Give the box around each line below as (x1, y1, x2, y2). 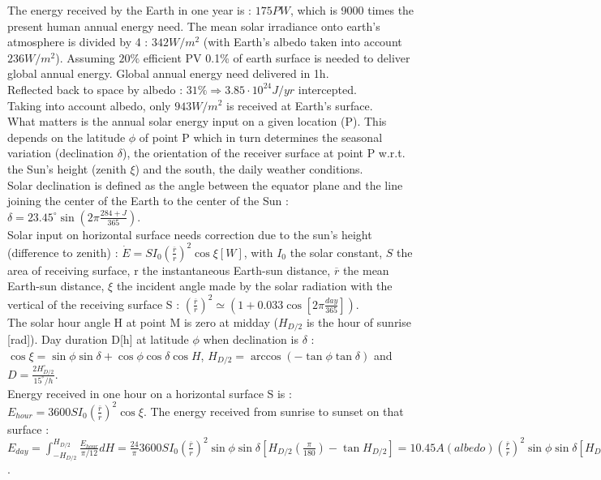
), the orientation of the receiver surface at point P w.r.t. (122, 144, 406, 161)
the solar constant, (290, 243, 383, 260)
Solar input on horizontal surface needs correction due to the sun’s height (7, 225, 372, 242)
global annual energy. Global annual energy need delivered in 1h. (7, 65, 329, 82)
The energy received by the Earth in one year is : (7, 2, 252, 18)
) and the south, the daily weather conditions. (135, 160, 363, 177)
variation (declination (7, 144, 114, 161)
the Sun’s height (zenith (7, 160, 127, 177)
